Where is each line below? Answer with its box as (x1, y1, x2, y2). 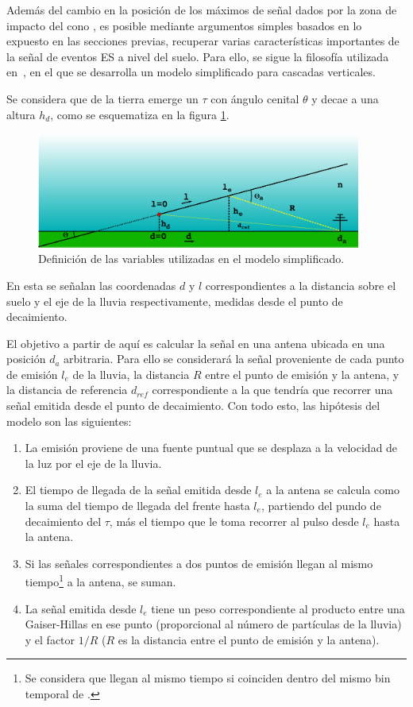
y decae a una (311, 90, 379, 106)
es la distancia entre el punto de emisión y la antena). (118, 631, 380, 647)
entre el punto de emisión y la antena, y (205, 365, 399, 382)
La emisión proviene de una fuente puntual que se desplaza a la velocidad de (25, 439, 398, 456)
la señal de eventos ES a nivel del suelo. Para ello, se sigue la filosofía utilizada (6, 48, 389, 64)
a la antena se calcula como (266, 481, 399, 498)
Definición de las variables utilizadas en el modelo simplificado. (38, 250, 345, 267)
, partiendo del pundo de (261, 497, 381, 514)
